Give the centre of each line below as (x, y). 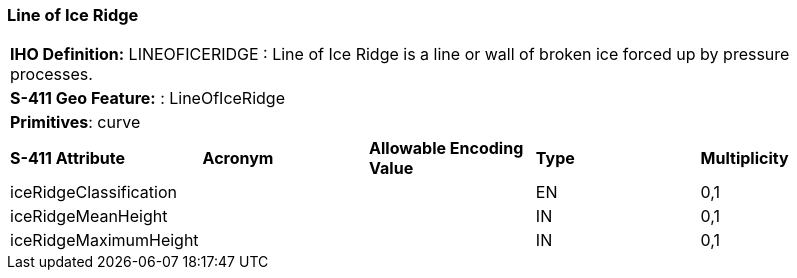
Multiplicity (744, 158)
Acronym (238, 158)
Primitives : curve (75, 122)
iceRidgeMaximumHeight (104, 240)
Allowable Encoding (446, 148)
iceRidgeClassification (93, 192)
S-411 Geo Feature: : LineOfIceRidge (147, 98)
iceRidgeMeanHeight (89, 216)
